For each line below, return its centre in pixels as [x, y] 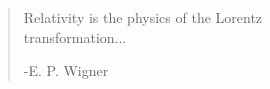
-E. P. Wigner [66, 70]
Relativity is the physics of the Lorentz [143, 17]
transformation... [75, 36]
